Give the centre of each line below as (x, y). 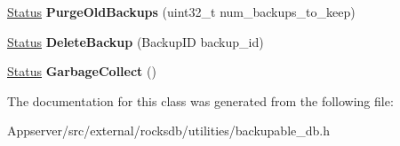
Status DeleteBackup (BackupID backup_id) (136, 41)
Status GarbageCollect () (82, 71)
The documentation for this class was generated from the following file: (200, 100)
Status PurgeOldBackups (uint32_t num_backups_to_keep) (181, 12)
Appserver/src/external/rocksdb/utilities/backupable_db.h (169, 131)
